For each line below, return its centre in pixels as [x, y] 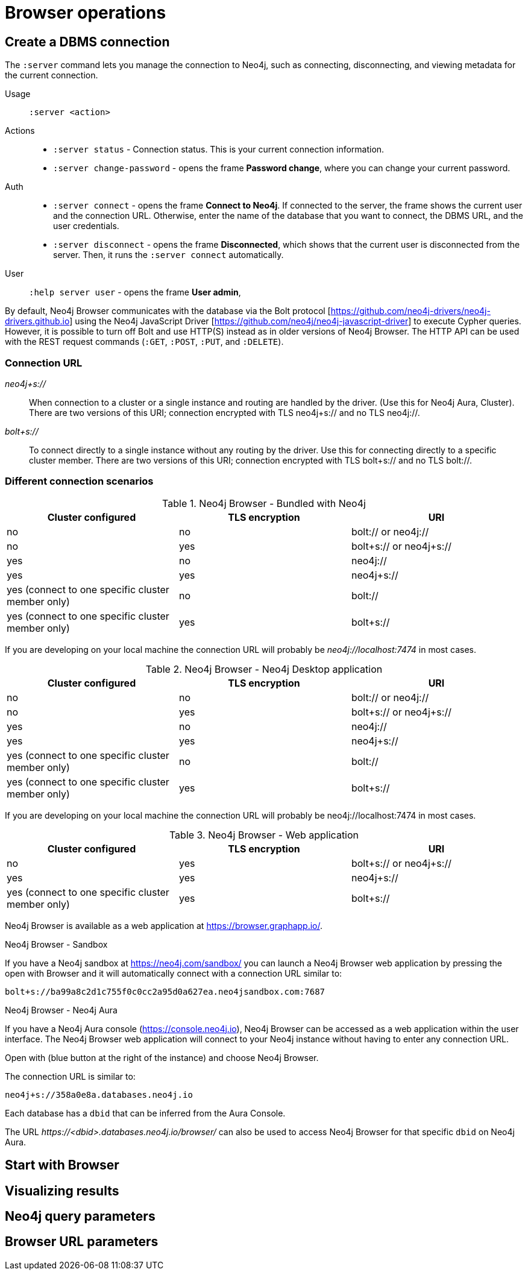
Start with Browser [62, 1165]
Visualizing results [62, 1191]
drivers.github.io [37, 321]
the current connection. [52, 75]
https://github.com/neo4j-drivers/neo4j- [410, 311]
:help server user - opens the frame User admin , [135, 292]
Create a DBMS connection [87, 42]
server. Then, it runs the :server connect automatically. [168, 255]
